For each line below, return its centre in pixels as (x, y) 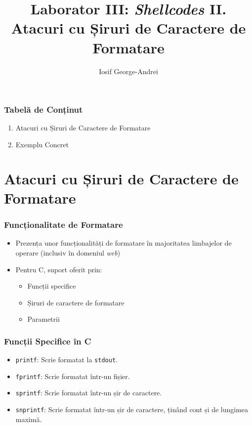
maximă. (29, 419)
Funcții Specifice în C (48, 341)
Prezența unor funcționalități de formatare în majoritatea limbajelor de (124, 243)
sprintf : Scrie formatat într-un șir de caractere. (89, 393)
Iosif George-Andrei (128, 71)
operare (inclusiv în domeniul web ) (68, 252)
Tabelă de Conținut (43, 109)
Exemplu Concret (42, 144)
